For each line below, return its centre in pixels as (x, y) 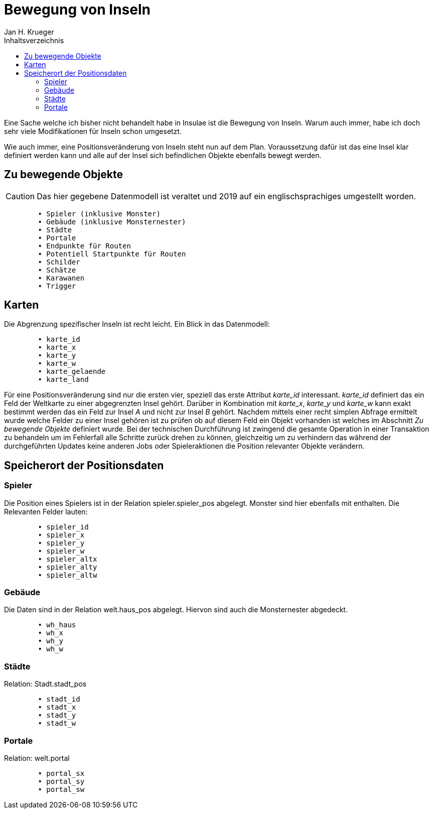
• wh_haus (57, 625)
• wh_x (51, 633)
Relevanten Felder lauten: (46, 511)
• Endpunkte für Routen (84, 246)
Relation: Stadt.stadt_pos (45, 684)
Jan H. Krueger (29, 32)
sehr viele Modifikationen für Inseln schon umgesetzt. (93, 131)
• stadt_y (57, 715)
